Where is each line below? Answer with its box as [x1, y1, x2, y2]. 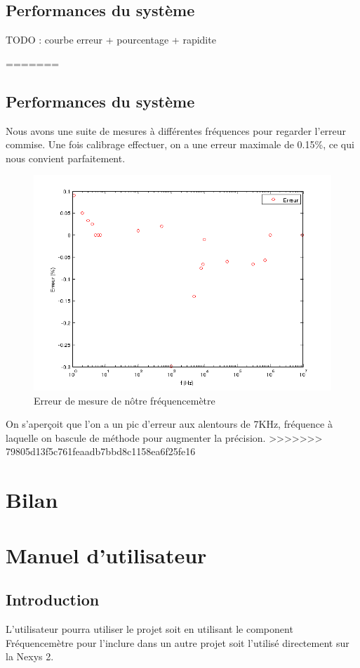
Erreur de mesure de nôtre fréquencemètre [34, 393, 215, 407]
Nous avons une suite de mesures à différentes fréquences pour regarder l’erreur [6, 123, 347, 138]
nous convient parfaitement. [6, 150, 126, 165]
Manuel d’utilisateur [6, 540, 207, 569]
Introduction [6, 589, 100, 610]
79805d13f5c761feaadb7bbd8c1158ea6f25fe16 [6, 444, 196, 459]
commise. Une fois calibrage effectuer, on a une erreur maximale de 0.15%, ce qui [6, 137, 354, 152]
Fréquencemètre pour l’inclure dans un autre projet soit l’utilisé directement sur [6, 635, 349, 650]
